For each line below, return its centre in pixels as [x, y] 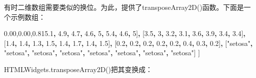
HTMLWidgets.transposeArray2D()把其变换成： [78, 69]
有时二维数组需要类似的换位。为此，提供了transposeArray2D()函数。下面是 [124, 7]
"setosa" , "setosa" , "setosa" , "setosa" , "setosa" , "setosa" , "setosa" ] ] [102, 53]
